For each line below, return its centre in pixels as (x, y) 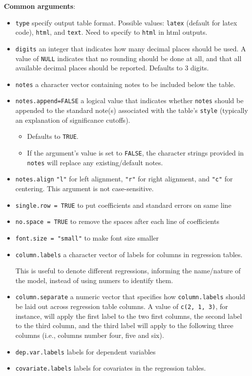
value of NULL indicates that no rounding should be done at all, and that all (128, 58)
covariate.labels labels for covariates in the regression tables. (111, 368)
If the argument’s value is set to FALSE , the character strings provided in (136, 153)
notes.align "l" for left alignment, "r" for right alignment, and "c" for (124, 179)
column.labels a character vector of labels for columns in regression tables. (129, 254)
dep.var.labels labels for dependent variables (85, 351)
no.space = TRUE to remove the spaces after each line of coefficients (117, 221)
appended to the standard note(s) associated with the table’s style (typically (132, 110)
